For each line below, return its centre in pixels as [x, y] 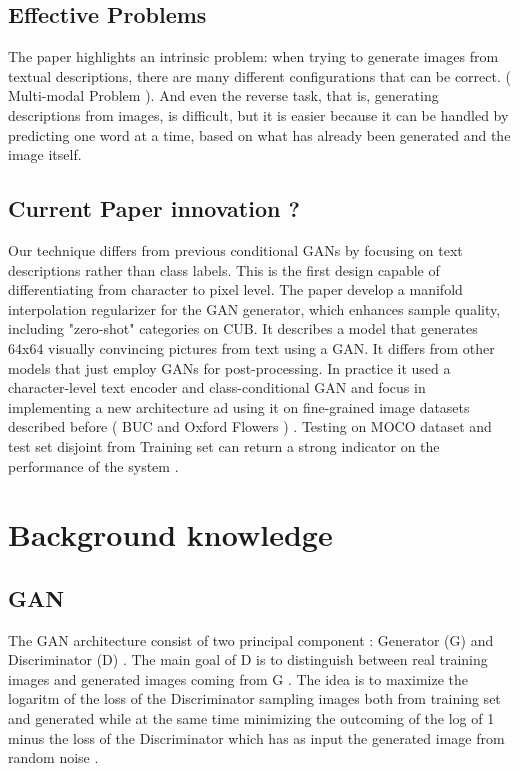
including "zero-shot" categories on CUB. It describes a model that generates [243, 328]
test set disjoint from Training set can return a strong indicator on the [224, 445]
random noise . [53, 757]
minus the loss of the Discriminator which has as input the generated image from [256, 737]
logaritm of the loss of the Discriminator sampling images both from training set [254, 698]
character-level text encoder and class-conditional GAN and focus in [217, 387]
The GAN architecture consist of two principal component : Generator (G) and [251, 639]
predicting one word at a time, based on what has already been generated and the [259, 134]
